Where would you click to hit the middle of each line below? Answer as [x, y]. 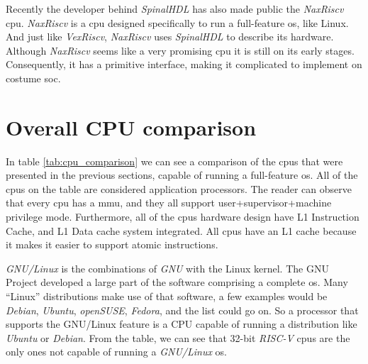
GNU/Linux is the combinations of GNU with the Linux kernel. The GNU [167, 268]
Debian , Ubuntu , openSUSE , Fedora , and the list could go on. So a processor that [182, 310]
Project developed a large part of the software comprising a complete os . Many [177, 282]
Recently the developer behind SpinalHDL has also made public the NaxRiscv [175, 9]
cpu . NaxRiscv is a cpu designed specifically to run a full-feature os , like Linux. [177, 22]
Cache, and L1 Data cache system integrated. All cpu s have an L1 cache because [181, 230]
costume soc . [33, 78]
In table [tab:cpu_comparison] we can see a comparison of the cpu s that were [174, 161]
